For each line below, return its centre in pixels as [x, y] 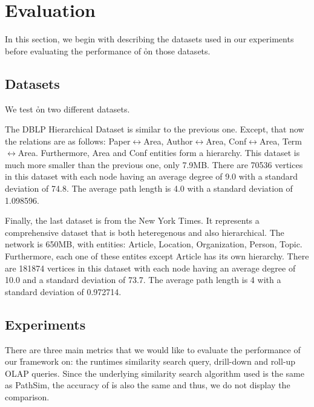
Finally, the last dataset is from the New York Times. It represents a [132, 220]
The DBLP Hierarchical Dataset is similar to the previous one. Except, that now [155, 129]
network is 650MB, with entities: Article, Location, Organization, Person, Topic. [154, 244]
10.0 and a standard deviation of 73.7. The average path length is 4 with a [143, 280]
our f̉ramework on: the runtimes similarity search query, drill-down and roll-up [150, 361]
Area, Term [281, 141]
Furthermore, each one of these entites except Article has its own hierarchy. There [157, 256]
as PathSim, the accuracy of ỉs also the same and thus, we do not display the [148, 385]
